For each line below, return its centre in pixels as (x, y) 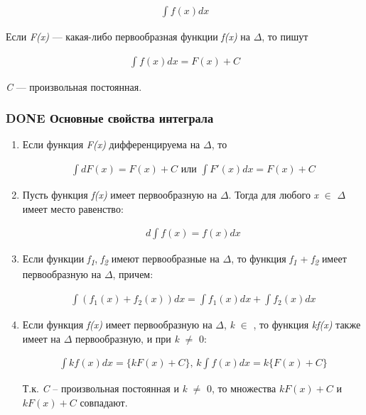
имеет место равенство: (73, 208)
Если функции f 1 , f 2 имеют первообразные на (121, 260)
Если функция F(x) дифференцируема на (111, 144)
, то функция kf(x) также (307, 325)
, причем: (133, 274)
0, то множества (242, 388)
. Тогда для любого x (274, 195)
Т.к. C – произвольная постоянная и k (105, 388)
